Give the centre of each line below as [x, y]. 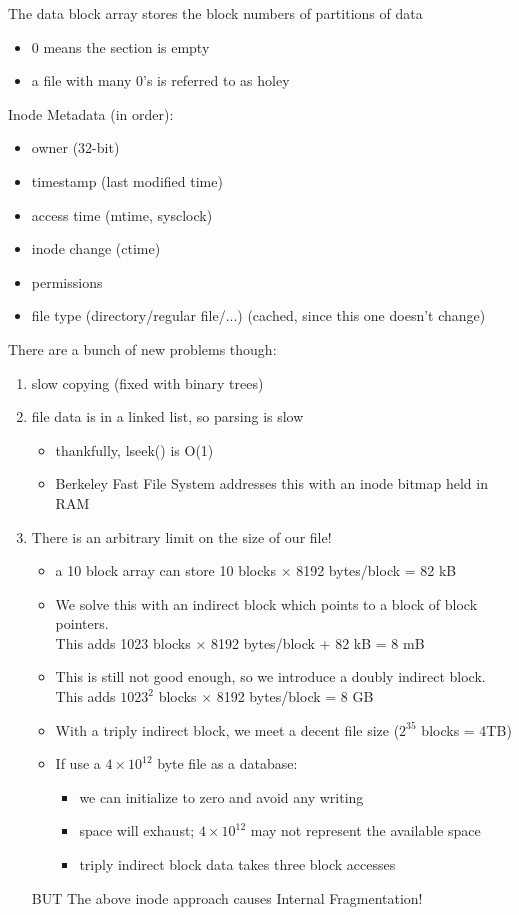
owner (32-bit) [75, 147]
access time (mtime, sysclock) [122, 214]
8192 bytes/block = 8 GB [295, 696]
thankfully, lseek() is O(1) [134, 449]
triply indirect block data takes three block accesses [237, 864]
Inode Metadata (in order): [91, 113]
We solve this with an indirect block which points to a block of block [266, 603]
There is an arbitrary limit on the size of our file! [181, 536]
